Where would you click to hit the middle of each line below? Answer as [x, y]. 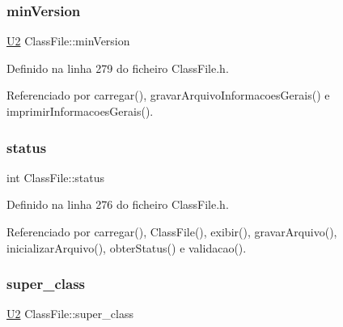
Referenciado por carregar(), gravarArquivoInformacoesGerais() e [168, 95]
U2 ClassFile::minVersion [68, 41]
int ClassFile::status [56, 177]
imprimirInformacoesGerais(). [80, 111]
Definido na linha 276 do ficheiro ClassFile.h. [118, 204]
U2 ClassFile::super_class [70, 314]
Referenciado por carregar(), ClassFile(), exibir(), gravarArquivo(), [172, 231]
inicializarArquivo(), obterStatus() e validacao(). [127, 247]
